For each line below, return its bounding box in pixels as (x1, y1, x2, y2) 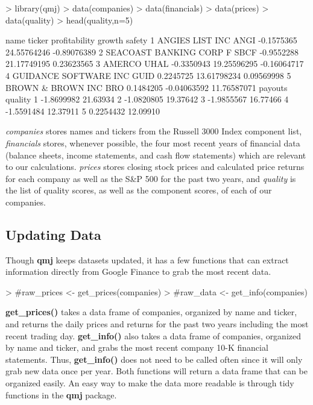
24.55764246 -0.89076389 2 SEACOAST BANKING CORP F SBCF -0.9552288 (5, 45, 299, 58)
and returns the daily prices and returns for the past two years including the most (5, 318, 309, 330)
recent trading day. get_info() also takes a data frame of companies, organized (5, 329, 302, 342)
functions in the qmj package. (5, 388, 117, 401)
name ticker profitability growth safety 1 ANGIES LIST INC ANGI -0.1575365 (5, 34, 297, 46)
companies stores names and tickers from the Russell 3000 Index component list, (5, 125, 302, 137)
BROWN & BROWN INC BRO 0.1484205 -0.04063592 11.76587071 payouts (5, 81, 288, 93)
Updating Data (5, 225, 101, 243)
